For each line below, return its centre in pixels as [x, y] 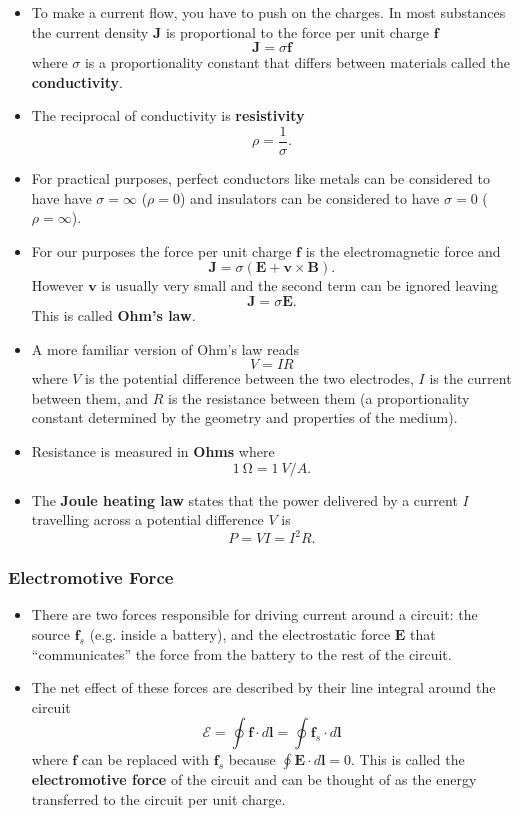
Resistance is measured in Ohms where [153, 450]
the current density [90, 31]
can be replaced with [145, 759]
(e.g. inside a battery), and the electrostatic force [240, 634]
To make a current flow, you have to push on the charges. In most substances [268, 12]
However [57, 285]
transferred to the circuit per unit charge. [158, 799]
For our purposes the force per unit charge [161, 250]
